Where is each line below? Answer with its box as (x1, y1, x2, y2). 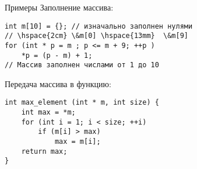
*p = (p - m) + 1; (21, 51, 93, 60)
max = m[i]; (54, 137, 101, 146)
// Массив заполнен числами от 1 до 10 (5, 61, 159, 70)
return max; (21, 147, 68, 156)
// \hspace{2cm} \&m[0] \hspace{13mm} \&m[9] (5, 32, 188, 40)
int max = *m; (21, 108, 76, 117)
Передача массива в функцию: (5, 77, 111, 89)
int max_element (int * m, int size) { (5, 98, 159, 107)
